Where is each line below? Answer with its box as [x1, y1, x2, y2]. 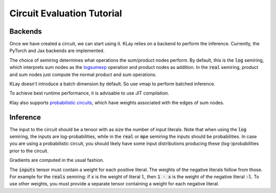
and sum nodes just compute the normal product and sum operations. [9, 71, 157, 78]
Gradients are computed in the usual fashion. [9, 157, 104, 163]
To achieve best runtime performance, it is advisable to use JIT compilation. [9, 90, 170, 96]
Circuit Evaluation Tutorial [9, 8, 122, 19]
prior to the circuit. [9, 148, 49, 154]
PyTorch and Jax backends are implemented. [9, 47, 105, 54]
